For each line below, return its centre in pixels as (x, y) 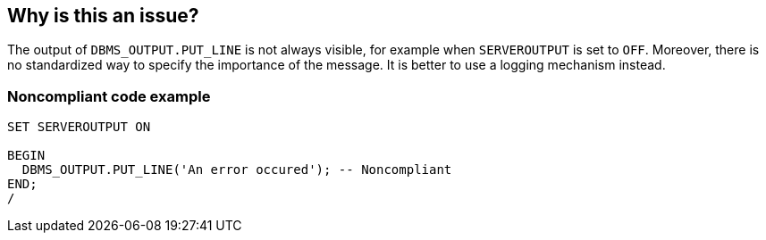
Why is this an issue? (103, 16)
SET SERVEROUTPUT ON (79, 127)
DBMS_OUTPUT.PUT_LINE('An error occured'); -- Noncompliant (237, 170)
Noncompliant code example (109, 96)
